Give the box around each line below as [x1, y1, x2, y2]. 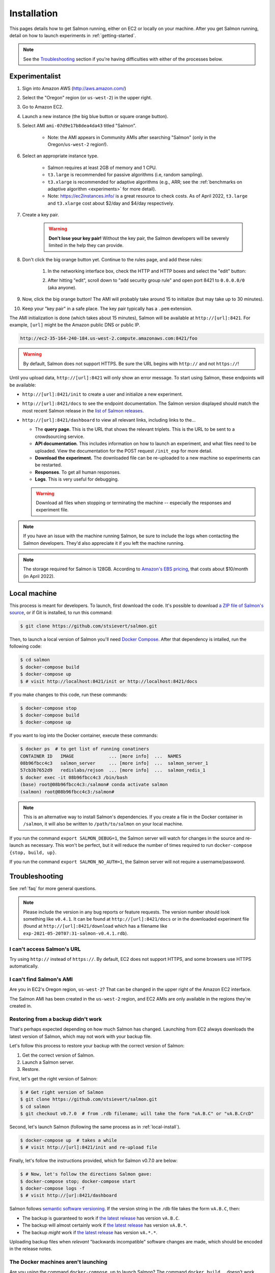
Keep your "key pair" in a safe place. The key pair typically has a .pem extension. [22, 306, 193, 312]
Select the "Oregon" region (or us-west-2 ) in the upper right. [22, 95, 152, 101]
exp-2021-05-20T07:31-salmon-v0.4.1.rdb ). [23, 930, 128, 936]
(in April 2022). [23, 573, 55, 579]
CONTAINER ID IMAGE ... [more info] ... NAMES [20, 753, 182, 759]
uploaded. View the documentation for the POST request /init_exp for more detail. [35, 448, 213, 454]
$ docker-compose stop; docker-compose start [20, 1178, 136, 1184]
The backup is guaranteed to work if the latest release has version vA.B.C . [22, 1215, 180, 1221]
